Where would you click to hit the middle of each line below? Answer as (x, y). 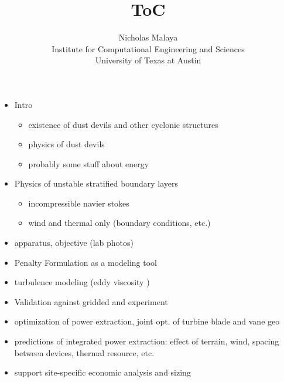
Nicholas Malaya (148, 37)
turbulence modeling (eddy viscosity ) (82, 282)
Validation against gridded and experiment (91, 301)
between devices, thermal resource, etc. (84, 352)
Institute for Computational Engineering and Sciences (148, 48)
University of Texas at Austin (148, 60)
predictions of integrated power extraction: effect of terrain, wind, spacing (147, 341)
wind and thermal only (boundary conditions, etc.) (119, 223)
